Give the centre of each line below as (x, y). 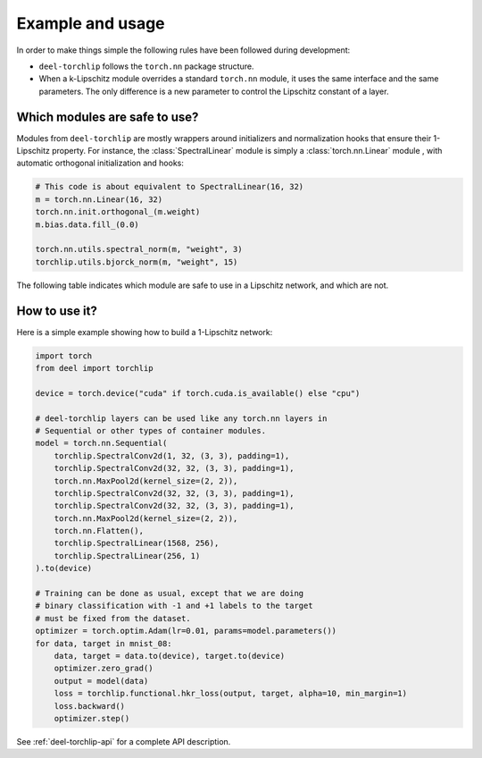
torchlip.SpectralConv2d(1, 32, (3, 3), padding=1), (172, 455)
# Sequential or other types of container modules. (151, 430)
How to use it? (57, 311)
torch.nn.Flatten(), (99, 531)
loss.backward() (89, 706)
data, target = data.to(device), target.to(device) (170, 656)
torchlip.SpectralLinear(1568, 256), (137, 543)
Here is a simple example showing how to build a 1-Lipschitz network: (145, 332)
